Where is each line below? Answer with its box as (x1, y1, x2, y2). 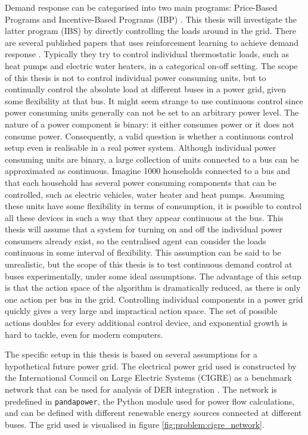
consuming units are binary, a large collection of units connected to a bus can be (5, 153, 299, 165)
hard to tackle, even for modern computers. (5, 328, 163, 340)
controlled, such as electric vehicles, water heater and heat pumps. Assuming (5, 188, 285, 200)
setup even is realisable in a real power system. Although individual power (5, 141, 276, 154)
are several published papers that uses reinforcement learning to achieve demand (5, 36, 298, 48)
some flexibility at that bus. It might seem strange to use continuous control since (5, 94, 303, 107)
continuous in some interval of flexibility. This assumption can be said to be (5, 246, 281, 259)
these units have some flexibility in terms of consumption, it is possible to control (5, 200, 302, 212)
